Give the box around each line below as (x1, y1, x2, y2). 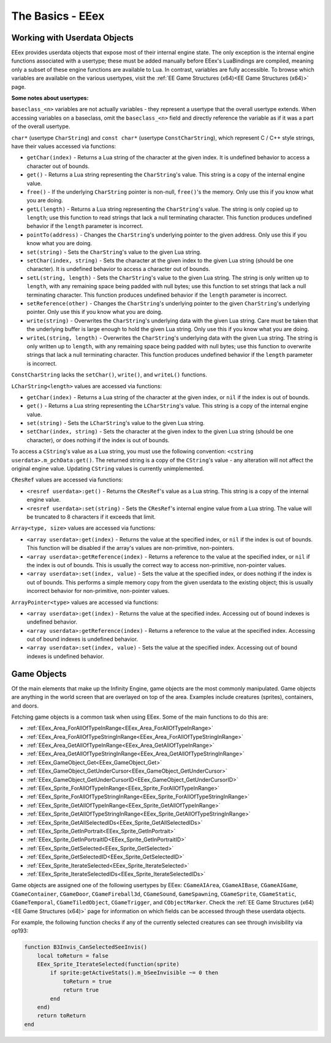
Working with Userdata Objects (11, 32, 134, 43)
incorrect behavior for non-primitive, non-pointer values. (26, 587, 170, 595)
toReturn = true (63, 978, 112, 985)
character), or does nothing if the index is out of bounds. (26, 436, 170, 444)
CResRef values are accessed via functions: (11, 476, 124, 484)
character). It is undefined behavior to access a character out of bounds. (26, 266, 211, 273)
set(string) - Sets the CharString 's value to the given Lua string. (26, 248, 202, 256)
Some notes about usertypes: (11, 94, 89, 102)
